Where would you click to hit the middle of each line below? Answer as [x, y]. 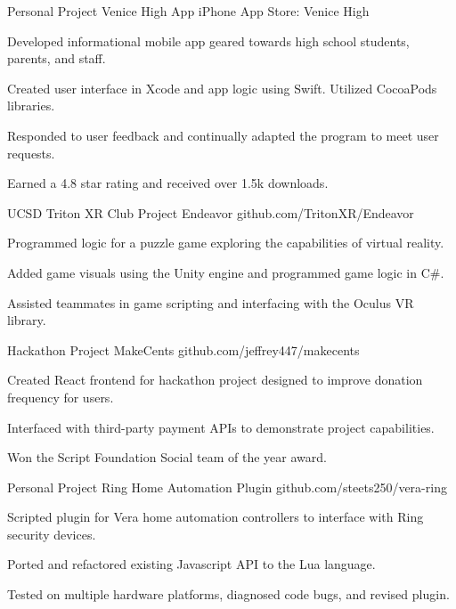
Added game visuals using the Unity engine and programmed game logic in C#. [226, 272]
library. [27, 320]
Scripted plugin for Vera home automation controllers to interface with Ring [216, 517]
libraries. [31, 106]
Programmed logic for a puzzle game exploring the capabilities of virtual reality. [226, 243]
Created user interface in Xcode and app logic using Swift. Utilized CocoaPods [222, 88]
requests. [31, 153]
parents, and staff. [57, 58]
